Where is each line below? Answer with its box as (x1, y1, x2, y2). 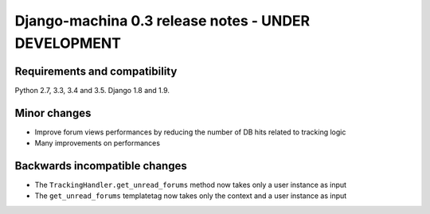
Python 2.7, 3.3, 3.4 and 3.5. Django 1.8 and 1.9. (14, 85, 170, 95)
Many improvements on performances (34, 138, 161, 148)
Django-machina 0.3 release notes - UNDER (14, 12, 311, 29)
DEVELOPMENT (14, 34, 122, 52)
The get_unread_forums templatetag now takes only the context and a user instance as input (34, 191, 347, 200)
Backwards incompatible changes (14, 159, 187, 173)
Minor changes (14, 106, 92, 119)
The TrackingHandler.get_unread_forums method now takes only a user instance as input (34, 180, 346, 190)
